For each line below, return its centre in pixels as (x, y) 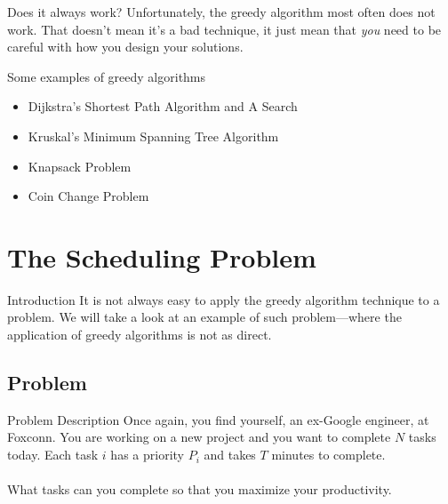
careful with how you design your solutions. (125, 47)
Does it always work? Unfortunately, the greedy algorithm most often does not (221, 12)
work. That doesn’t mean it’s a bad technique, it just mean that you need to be (224, 29)
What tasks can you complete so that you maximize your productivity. (200, 489)
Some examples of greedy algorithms (107, 76)
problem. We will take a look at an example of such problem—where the (204, 317)
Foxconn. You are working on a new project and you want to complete (199, 437)
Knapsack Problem (80, 166)
